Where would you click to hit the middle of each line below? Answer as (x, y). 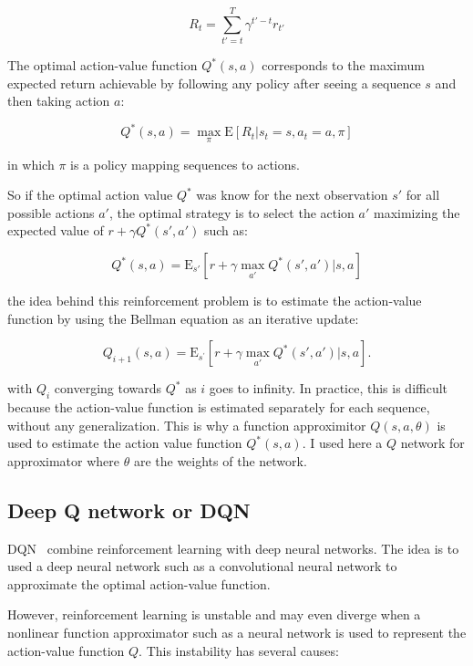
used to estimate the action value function (125, 443)
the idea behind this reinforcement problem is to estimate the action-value (215, 300)
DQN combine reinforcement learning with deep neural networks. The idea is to (233, 548)
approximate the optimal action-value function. (139, 583)
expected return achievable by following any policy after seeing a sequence (214, 83)
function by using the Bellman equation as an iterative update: (183, 318)
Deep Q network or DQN (129, 510)
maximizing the (416, 212)
